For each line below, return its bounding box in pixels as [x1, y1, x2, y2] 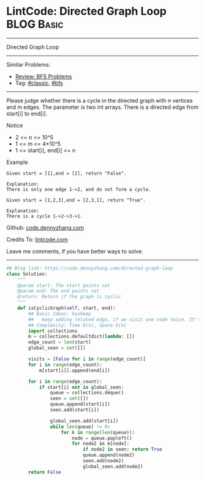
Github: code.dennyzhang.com [6, 223, 84, 231]
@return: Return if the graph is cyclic [17, 294, 121, 300]
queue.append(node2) [82, 452, 135, 459]
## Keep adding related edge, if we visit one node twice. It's [28, 317, 201, 323]
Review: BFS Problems [15, 72, 72, 80]
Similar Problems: [6, 61, 51, 68]
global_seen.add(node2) [82, 463, 143, 470]
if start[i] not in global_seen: [38, 384, 124, 390]
